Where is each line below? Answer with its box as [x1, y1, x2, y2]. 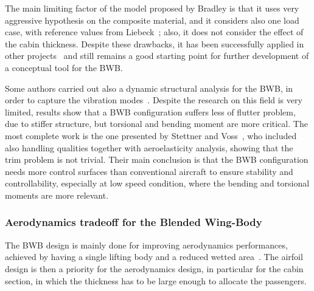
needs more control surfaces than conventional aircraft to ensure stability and [5, 165, 293, 177]
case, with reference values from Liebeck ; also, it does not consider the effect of [5, 26, 304, 38]
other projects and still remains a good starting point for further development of [5, 49, 309, 62]
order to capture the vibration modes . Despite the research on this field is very [5, 94, 302, 106]
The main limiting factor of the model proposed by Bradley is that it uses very [5, 2, 299, 14]
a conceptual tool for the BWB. [5, 61, 123, 74]
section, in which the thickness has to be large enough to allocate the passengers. [5, 274, 307, 287]
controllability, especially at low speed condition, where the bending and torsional [5, 177, 310, 190]
